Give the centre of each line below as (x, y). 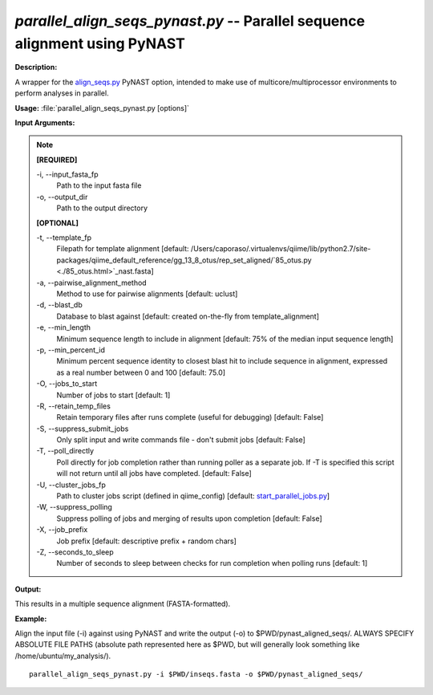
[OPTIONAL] (58, 223)
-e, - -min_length (64, 327)
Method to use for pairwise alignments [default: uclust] (147, 294)
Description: (36, 67)
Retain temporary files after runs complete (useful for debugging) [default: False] (190, 417)
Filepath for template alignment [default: (123, 249)
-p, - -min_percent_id (71, 350)
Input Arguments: (45, 122)
